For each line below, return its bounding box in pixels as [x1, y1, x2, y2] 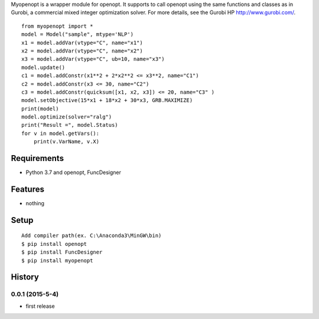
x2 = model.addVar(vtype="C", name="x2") [21, 47, 143, 54]
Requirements [11, 153, 64, 163]
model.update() [21, 64, 66, 71]
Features [11, 184, 44, 194]
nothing [25, 200, 44, 207]
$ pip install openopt [21, 241, 87, 247]
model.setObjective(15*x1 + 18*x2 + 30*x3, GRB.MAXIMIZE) [21, 97, 193, 104]
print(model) [21, 105, 59, 112]
